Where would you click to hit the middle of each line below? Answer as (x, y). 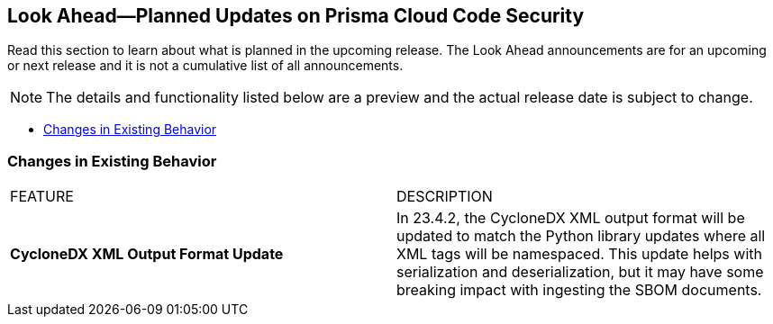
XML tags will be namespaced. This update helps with (579, 254)
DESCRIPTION (445, 197)
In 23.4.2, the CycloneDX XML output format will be (571, 218)
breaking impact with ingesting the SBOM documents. (579, 290)
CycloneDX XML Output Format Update (147, 254)
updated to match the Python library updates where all (581, 236)
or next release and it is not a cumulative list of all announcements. (205, 66)
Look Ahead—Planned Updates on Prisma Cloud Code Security (296, 16)
